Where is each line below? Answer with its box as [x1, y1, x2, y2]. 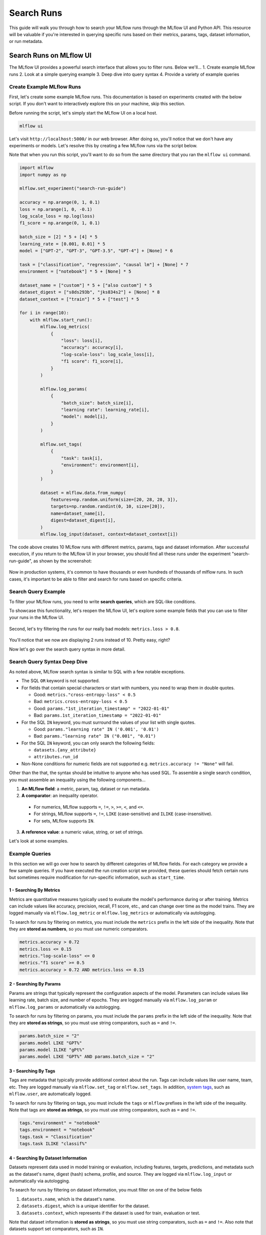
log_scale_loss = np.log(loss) [19, 213, 96, 219]
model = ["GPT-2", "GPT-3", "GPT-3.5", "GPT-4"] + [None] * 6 [19, 247, 173, 253]
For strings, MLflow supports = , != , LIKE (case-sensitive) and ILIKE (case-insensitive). [33, 811, 213, 817]
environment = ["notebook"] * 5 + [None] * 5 [19, 269, 132, 274]
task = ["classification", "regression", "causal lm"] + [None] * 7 [19, 262, 189, 267]
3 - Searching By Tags [9, 1068, 56, 1074]
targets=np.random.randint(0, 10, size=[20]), [50, 504, 165, 509]
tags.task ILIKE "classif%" [19, 1141, 87, 1147]
